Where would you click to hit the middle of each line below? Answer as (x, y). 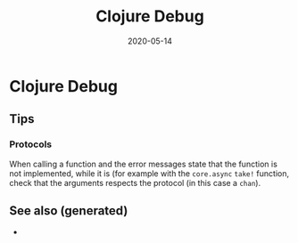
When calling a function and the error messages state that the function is (144, 164)
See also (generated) (69, 211)
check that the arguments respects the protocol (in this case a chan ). (135, 182)
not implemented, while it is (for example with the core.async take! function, (149, 173)
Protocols (31, 144)
